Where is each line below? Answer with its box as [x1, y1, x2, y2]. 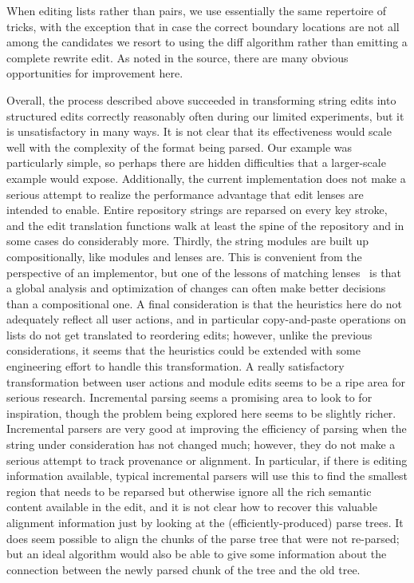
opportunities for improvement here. [6, 65, 183, 81]
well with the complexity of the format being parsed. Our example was [6, 138, 353, 155]
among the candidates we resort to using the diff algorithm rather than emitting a [6, 34, 408, 50]
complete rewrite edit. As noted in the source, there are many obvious [6, 49, 349, 65]
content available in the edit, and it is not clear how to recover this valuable [6, 498, 377, 515]
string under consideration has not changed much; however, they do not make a [6, 436, 396, 453]
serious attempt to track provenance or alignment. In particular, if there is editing [6, 451, 408, 468]
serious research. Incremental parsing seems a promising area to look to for [6, 389, 373, 406]
